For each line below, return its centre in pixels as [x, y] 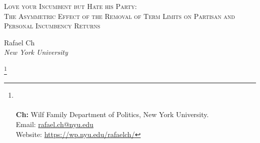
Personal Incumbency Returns [52, 26]
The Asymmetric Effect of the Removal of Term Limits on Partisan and [119, 16]
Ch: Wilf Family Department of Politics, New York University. [112, 114]
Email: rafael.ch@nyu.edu [54, 124]
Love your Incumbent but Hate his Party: [70, 6]
